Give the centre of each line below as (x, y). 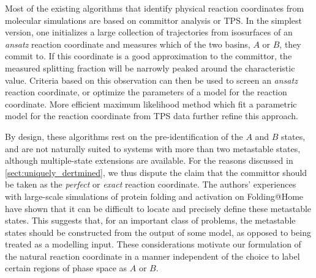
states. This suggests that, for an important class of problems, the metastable (150, 220)
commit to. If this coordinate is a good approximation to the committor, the (149, 56)
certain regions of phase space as (66, 268)
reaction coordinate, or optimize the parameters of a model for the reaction (146, 92)
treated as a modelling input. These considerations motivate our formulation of (153, 244)
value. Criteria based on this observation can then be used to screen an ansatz (151, 80)
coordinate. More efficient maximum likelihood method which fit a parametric (151, 104)
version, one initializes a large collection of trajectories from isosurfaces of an (149, 32)
